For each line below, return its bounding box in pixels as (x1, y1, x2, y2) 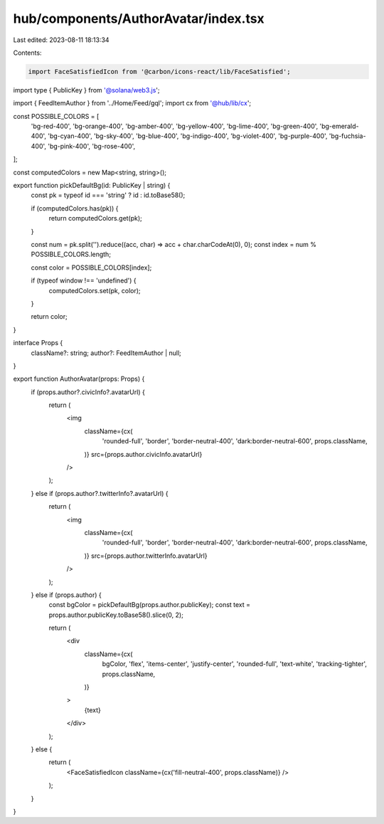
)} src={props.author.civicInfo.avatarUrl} (84, 450, 203, 458)
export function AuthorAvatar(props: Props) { (13, 374, 145, 384)
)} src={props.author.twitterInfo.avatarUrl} (84, 551, 208, 560)
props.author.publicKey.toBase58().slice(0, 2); (48, 611, 184, 619)
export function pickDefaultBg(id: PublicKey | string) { (13, 181, 171, 190)
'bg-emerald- (319, 122, 359, 131)
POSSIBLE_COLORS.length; (31, 250, 112, 259)
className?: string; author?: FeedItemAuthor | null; (31, 349, 181, 357)
